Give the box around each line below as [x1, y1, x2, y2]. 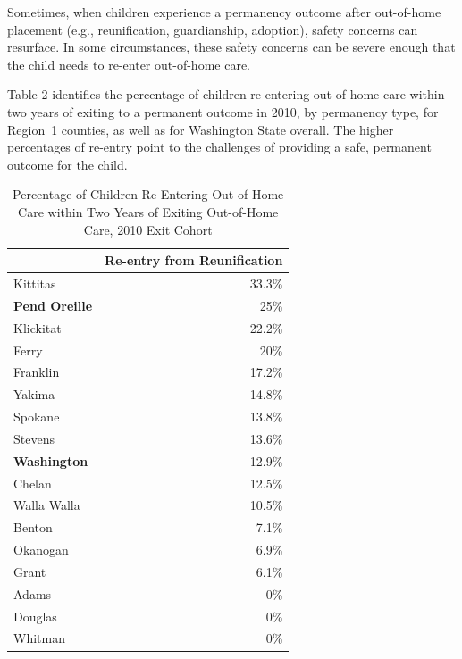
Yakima [13, 385, 55, 404]
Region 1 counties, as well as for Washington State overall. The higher [7, 120, 394, 138]
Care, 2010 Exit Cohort [83, 220, 213, 238]
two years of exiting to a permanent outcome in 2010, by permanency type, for [7, 102, 439, 121]
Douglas [13, 606, 57, 625]
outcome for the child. [7, 154, 128, 173]
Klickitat [13, 318, 62, 337]
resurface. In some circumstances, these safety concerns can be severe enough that [7, 38, 456, 56]
